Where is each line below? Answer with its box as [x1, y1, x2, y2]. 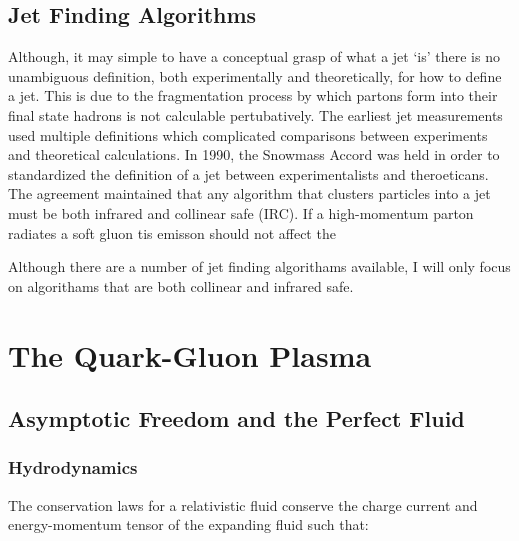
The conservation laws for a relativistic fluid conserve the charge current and [8, 494, 478, 515]
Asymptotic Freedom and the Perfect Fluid [8, 403, 465, 434]
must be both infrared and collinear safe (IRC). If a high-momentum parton [8, 202, 474, 223]
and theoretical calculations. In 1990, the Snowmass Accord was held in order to [8, 144, 500, 165]
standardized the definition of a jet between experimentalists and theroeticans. [8, 163, 489, 184]
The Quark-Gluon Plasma [8, 334, 372, 375]
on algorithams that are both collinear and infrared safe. [8, 275, 354, 296]
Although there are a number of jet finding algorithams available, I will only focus [8, 256, 511, 277]
